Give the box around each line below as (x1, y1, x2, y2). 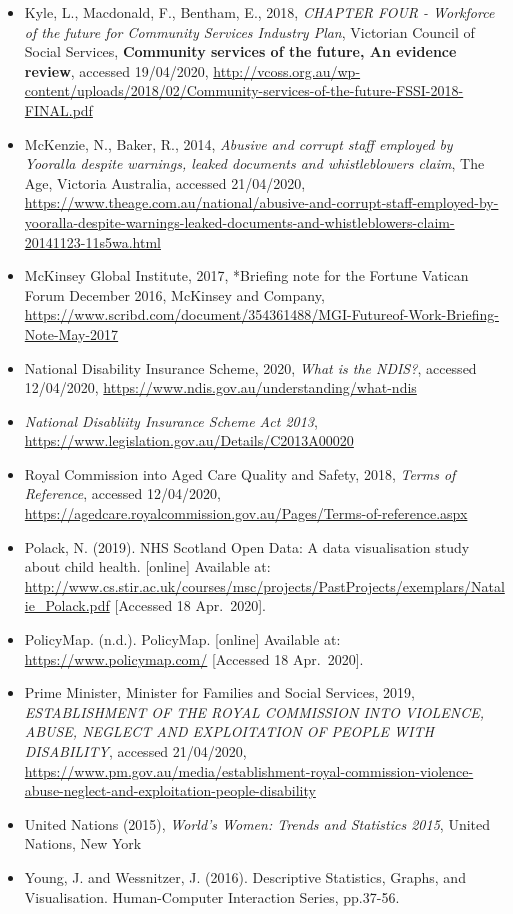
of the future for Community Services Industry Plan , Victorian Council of (24, 21, 475, 42)
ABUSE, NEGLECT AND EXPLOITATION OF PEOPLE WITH (24, 721, 434, 742)
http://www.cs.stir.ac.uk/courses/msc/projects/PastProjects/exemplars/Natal (24, 575, 505, 596)
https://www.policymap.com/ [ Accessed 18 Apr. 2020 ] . (24, 648, 364, 669)
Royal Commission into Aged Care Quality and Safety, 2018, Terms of (24, 463, 456, 484)
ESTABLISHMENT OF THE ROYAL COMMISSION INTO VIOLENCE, (24, 701, 485, 722)
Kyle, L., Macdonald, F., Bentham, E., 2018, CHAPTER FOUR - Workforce (24, 2, 495, 22)
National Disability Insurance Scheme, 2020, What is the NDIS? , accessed (24, 357, 477, 378)
